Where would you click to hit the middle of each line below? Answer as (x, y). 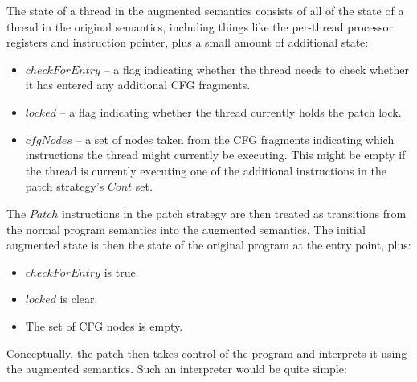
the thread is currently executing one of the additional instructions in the (206, 170)
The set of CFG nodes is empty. (104, 325)
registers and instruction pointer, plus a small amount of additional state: (188, 42)
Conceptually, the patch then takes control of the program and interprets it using (207, 353)
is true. (121, 271)
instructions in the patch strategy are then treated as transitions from (234, 213)
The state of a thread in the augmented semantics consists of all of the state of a (205, 10)
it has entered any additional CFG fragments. (138, 85)
